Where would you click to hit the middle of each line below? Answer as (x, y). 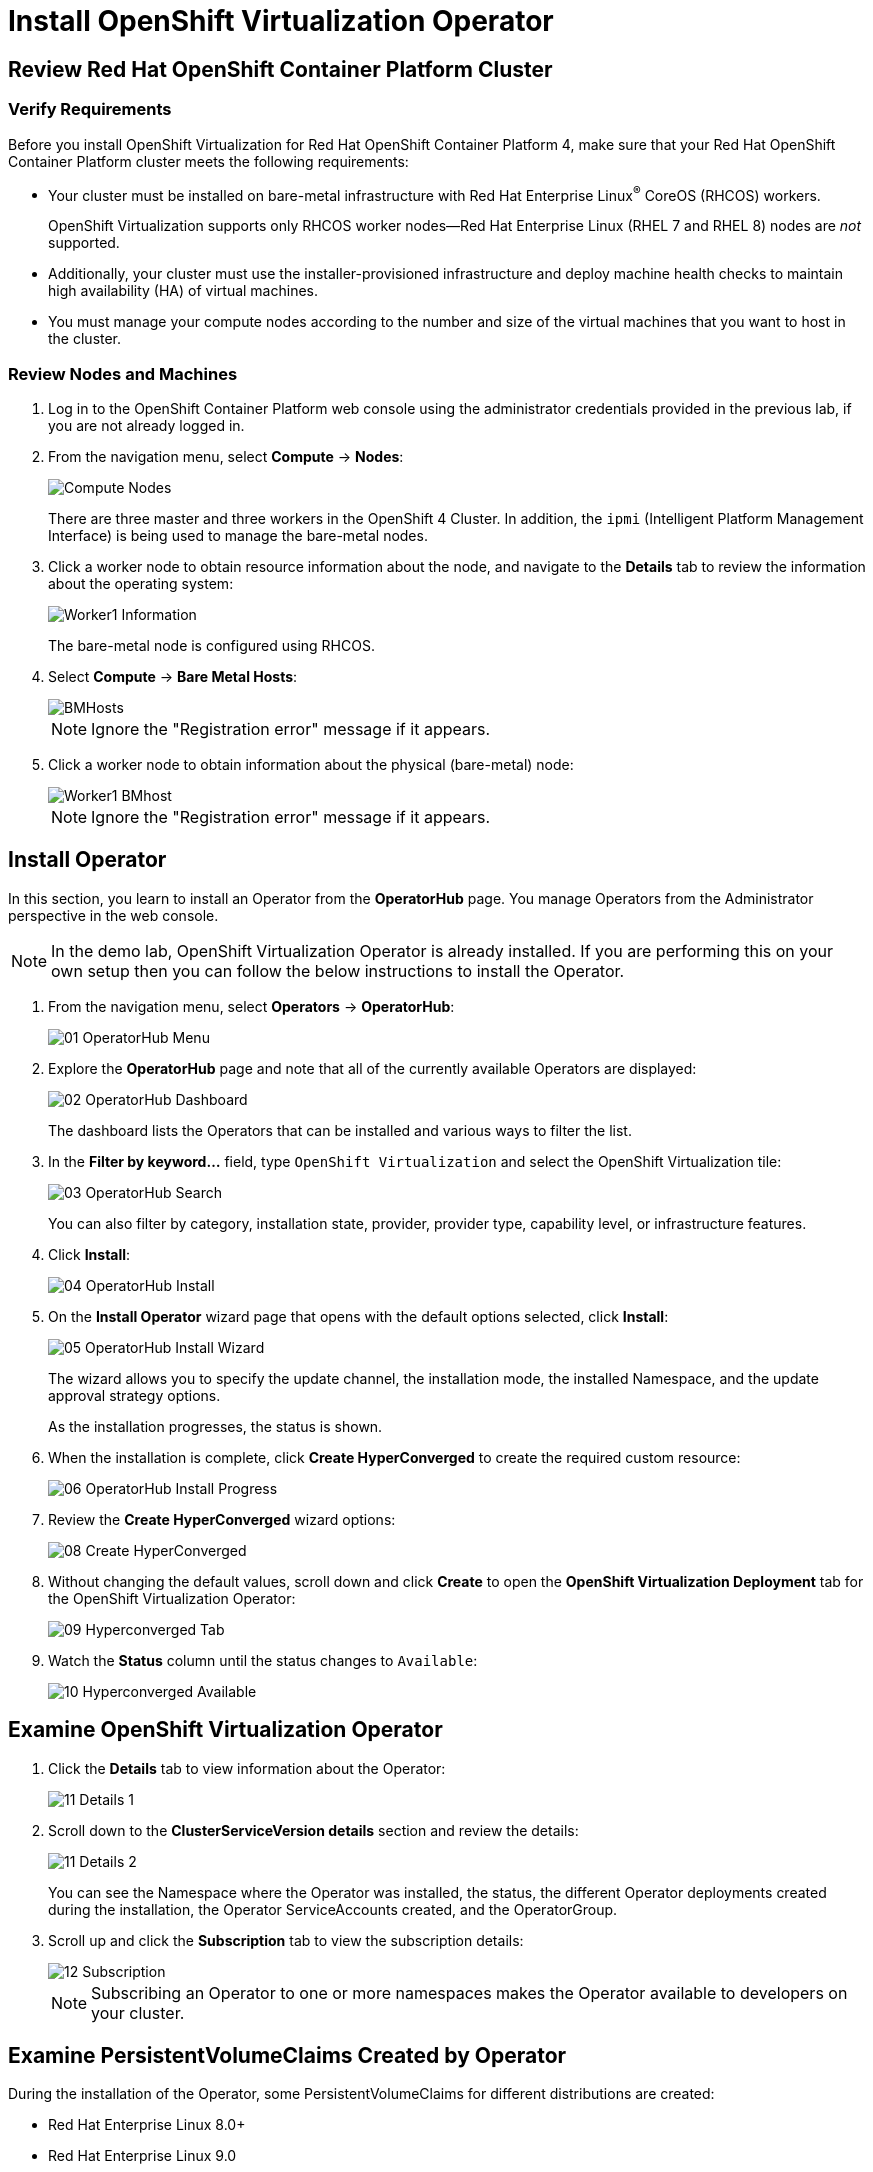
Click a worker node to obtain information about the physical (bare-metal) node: (311, 764)
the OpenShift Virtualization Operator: (172, 1598)
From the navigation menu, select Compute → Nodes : (226, 456)
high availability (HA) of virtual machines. (183, 291)
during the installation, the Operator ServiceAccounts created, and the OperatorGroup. (333, 1909)
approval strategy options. (134, 1395)
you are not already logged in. (146, 425)
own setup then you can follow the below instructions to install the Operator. (338, 970)
